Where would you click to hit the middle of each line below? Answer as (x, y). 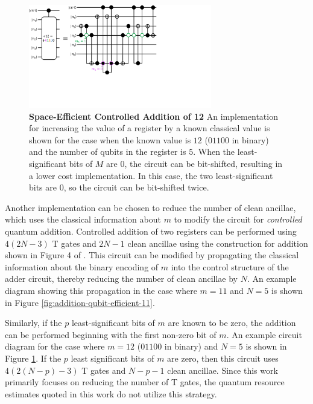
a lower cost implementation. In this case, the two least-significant (151, 175)
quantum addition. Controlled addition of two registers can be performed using (151, 231)
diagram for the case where (55, 346)
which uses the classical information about (83, 219)
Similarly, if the (33, 323)
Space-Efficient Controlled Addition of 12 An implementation (153, 116)
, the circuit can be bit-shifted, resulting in (204, 164)
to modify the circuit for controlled (238, 219)
